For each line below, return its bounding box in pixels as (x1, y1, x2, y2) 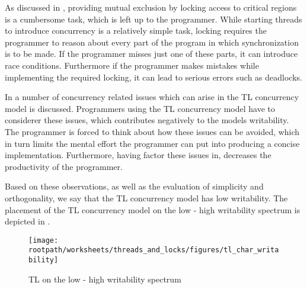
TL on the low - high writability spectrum (28, 272, 181, 285)
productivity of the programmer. (5, 160, 123, 172)
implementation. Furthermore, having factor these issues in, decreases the (5, 149, 271, 161)
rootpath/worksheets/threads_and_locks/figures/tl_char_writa (28, 246, 279, 255)
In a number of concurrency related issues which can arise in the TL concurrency (5, 91, 299, 103)
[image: (28, 236, 59, 245)
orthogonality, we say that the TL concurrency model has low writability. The (5, 191, 288, 204)
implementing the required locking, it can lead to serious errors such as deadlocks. (5, 70, 302, 83)
